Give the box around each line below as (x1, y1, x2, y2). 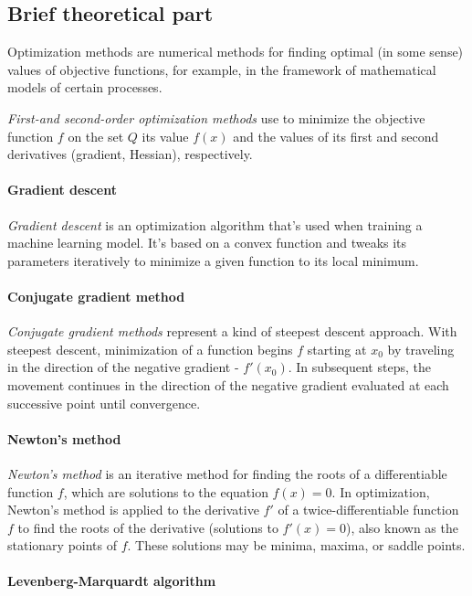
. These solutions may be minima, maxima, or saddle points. (127, 536, 466, 555)
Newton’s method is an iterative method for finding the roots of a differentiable (7, 463, 447, 483)
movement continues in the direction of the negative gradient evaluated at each (7, 375, 449, 394)
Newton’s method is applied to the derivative (7, 500, 259, 519)
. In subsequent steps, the (288, 357, 431, 377)
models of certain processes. (7, 78, 163, 97)
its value (142, 126, 189, 145)
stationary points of (7, 536, 117, 555)
